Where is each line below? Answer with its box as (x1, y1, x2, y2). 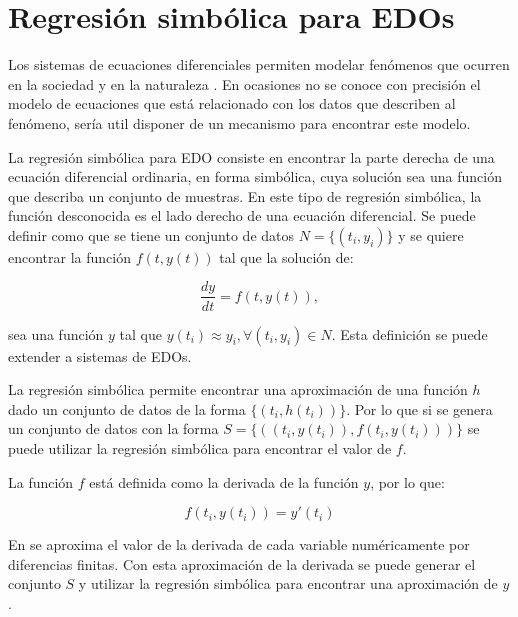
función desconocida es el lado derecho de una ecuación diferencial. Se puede (8, 205, 476, 226)
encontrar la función (8, 246, 131, 267)
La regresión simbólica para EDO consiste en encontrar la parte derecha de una (8, 146, 495, 167)
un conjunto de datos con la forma (8, 418, 219, 439)
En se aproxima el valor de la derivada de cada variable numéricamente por (8, 534, 470, 555)
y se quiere (398, 224, 464, 245)
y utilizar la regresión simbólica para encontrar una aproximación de (78, 573, 498, 594)
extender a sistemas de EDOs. (8, 345, 192, 366)
